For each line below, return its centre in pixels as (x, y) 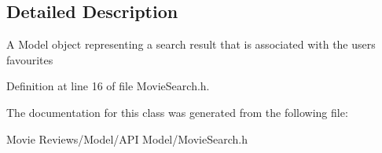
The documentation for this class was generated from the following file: (177, 112)
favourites (30, 59)
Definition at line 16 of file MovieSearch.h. (108, 86)
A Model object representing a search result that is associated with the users (191, 44)
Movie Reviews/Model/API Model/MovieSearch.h (127, 138)
